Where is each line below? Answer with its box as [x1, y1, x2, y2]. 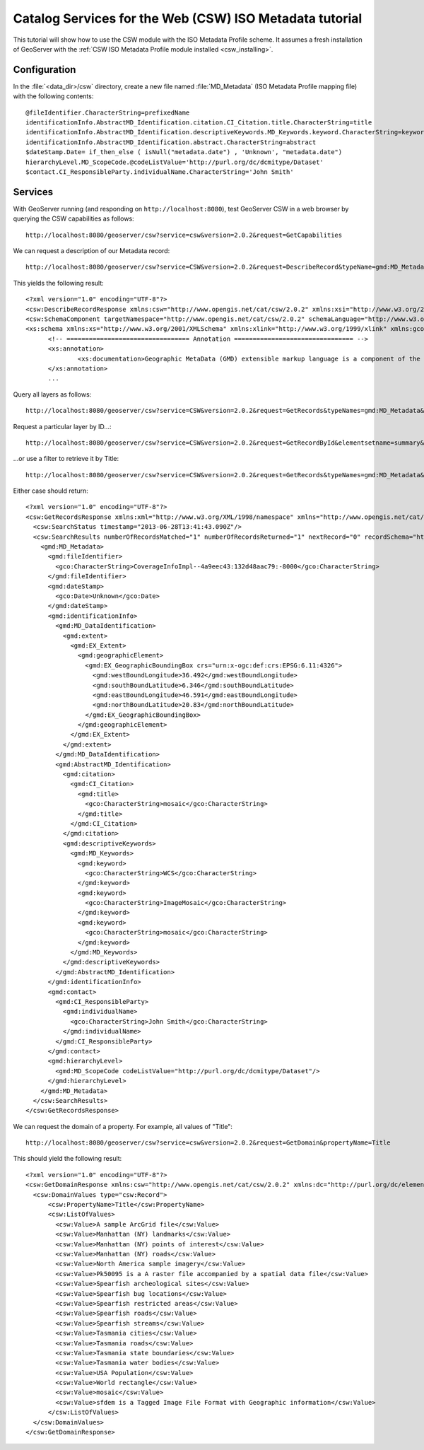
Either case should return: [13, 486, 88, 495]
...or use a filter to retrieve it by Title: [13, 455, 119, 463]
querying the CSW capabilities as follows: [13, 214, 134, 223]
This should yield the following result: [13, 1154, 122, 1163]
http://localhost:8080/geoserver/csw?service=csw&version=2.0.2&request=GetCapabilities [25, 230, 343, 239]
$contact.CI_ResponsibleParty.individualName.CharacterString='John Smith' [25, 168, 294, 176]
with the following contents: [13, 92, 94, 100]
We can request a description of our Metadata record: [13, 247, 170, 255]
